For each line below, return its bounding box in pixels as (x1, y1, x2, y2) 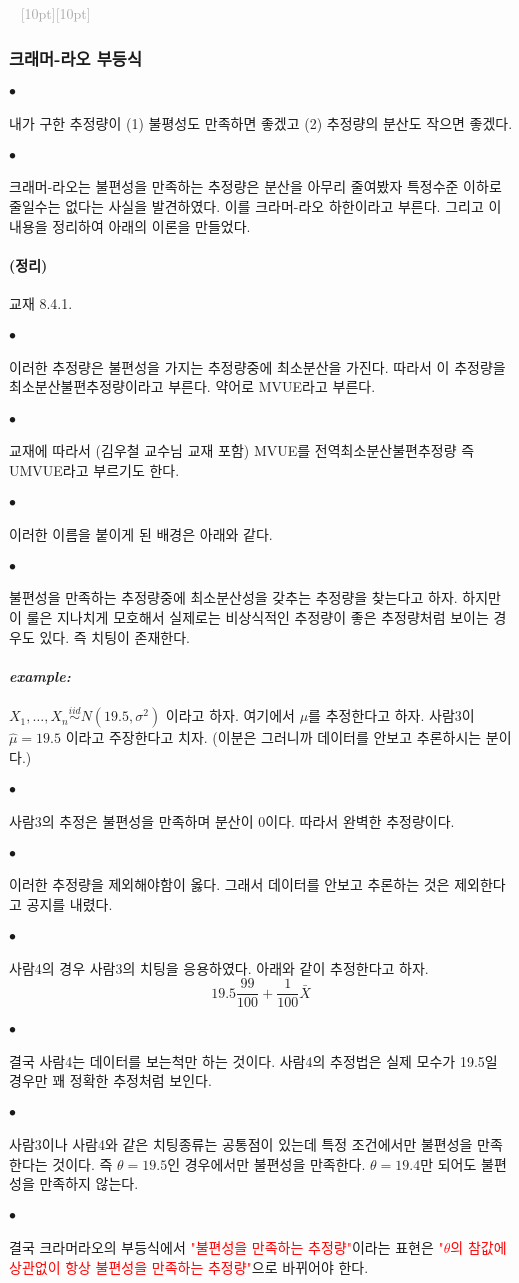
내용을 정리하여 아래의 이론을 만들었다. (9, 215, 251, 236)
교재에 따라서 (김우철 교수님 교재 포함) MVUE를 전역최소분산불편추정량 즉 (9, 440, 475, 461)
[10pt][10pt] (20, 3, 91, 23)
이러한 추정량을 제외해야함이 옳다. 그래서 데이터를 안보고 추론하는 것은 (9, 874, 450, 895)
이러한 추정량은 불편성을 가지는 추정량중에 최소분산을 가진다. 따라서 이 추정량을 (9, 356, 506, 377)
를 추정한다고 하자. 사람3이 (308, 705, 475, 726)
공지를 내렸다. (26, 893, 113, 914)
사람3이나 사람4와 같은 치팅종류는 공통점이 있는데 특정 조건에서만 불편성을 (9, 1134, 473, 1155)
